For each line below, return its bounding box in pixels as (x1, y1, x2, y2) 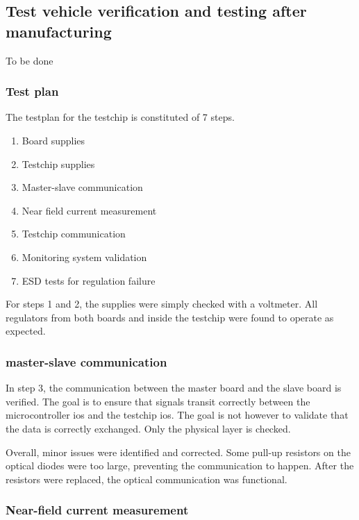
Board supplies (22, 133, 85, 147)
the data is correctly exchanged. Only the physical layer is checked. (6, 421, 291, 435)
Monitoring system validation (22, 249, 147, 264)
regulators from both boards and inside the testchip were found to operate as (6, 310, 334, 324)
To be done (6, 53, 53, 67)
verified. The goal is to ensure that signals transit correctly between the (6, 394, 310, 408)
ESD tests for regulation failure (22, 273, 156, 287)
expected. (6, 324, 46, 338)
